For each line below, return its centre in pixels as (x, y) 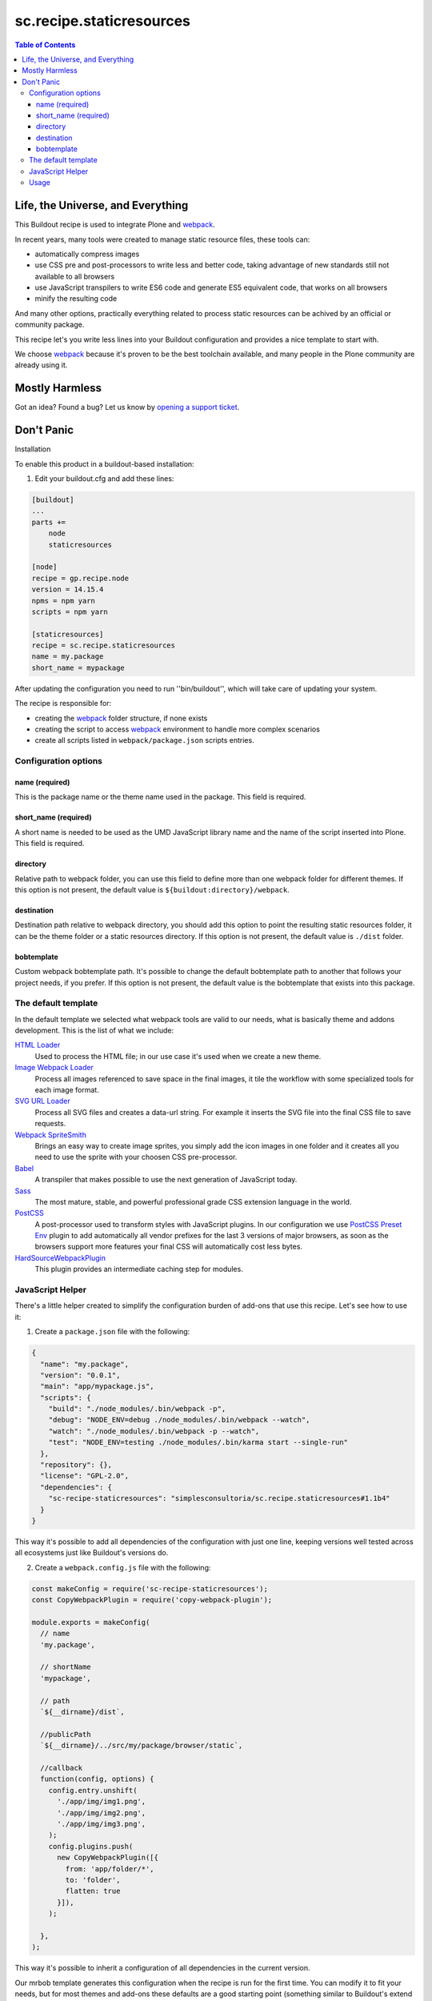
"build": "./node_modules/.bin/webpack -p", (137, 1409)
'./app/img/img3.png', (102, 1824)
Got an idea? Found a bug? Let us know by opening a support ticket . (127, 407)
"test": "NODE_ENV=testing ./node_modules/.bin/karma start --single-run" (198, 1442)
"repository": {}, (76, 1465)
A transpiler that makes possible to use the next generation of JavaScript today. (166, 1180)
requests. (50, 1124)
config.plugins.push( (91, 1846)
